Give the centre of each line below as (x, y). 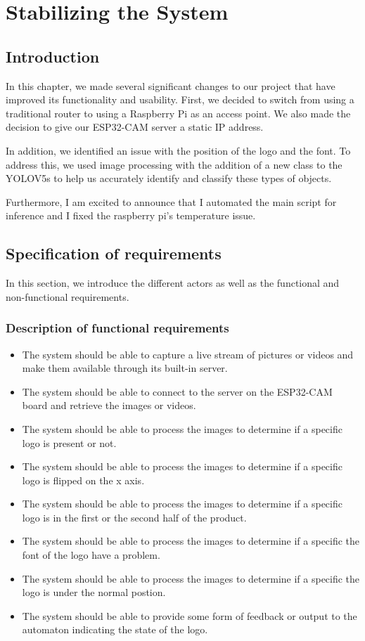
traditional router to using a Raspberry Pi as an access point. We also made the (178, 113)
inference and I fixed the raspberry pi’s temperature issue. (131, 215)
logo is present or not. (69, 442)
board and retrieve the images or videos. (109, 405)
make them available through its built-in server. (125, 368)
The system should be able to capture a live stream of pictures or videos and (188, 354)
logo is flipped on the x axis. (83, 480)
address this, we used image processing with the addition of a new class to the (174, 164)
